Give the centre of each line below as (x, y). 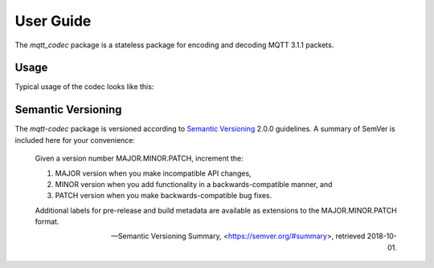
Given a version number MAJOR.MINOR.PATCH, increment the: (139, 158)
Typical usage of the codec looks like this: (84, 87)
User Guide (53, 21)
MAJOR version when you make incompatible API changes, (154, 173)
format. (47, 221)
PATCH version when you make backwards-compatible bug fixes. (164, 196)
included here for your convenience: (75, 140)
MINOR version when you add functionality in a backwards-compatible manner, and (194, 184)
